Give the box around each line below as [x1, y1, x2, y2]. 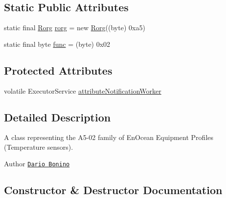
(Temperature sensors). [4, 141, 73, 152]
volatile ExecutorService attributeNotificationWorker [4, 85, 161, 96]
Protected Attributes [4, 62, 113, 78]
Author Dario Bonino [4, 158, 70, 168]
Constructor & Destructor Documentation [4, 182, 223, 197]
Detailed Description [4, 109, 111, 124]
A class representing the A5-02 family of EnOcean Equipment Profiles [4, 132, 214, 142]
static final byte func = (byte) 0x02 [4, 39, 111, 49]
